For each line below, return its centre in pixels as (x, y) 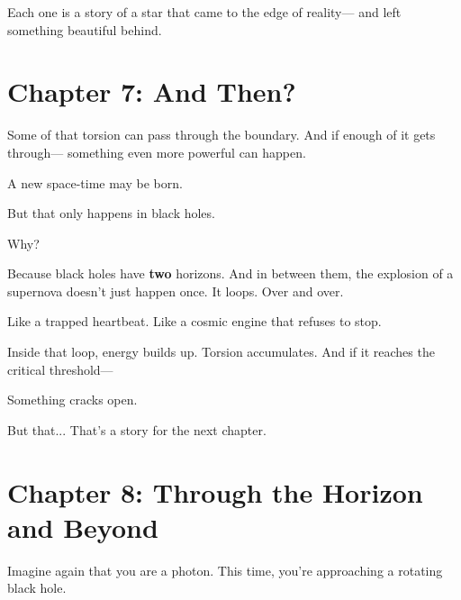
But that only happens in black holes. (111, 213)
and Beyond (83, 527)
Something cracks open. (72, 400)
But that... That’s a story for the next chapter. (137, 429)
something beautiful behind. (85, 29)
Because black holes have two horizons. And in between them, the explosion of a (230, 273)
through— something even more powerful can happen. (157, 152)
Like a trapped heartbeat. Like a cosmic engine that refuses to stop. (194, 321)
